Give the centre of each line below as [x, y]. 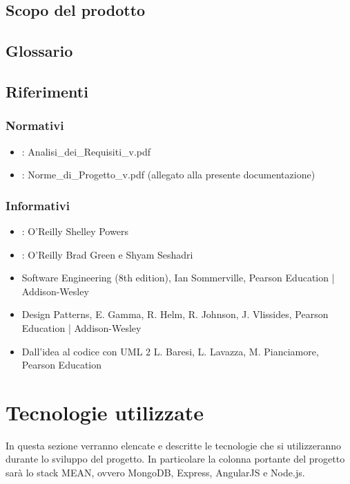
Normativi [35, 125]
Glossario [39, 51]
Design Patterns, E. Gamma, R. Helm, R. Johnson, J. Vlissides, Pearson [175, 314]
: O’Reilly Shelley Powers [75, 231]
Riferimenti [47, 91]
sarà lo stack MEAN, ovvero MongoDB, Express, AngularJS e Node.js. [155, 473]
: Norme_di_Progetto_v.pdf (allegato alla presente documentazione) [168, 175]
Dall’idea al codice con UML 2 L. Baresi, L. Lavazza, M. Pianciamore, [170, 351]
